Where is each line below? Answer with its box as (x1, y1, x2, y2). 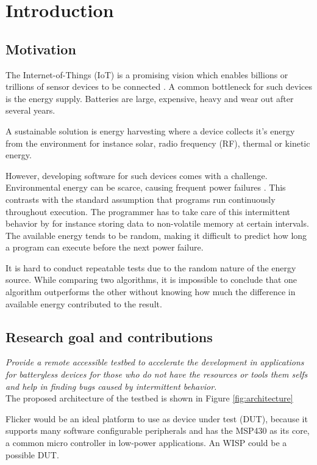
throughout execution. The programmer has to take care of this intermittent (5, 205, 291, 218)
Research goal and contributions (5, 327, 213, 346)
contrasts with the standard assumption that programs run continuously (5, 192, 276, 205)
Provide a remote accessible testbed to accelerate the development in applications (5, 356, 304, 368)
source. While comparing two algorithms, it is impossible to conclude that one (5, 273, 297, 286)
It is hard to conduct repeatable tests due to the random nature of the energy (5, 261, 296, 274)
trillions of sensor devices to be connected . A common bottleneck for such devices (5, 80, 312, 93)
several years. (5, 104, 55, 117)
